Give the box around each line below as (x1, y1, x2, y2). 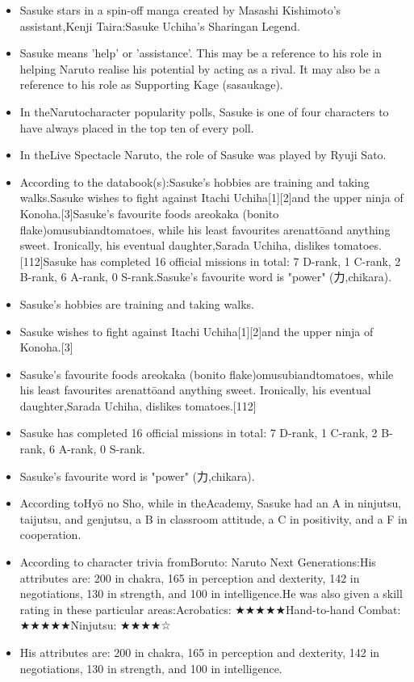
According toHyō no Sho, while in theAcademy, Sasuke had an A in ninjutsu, (19, 495, 402, 511)
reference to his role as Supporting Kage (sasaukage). (19, 76, 283, 93)
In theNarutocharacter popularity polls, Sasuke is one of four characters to (19, 103, 389, 120)
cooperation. (19, 526, 82, 543)
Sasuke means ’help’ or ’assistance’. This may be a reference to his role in (19, 44, 383, 61)
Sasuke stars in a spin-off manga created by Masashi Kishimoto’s (19, 2, 341, 18)
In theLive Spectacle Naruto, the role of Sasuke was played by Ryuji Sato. (19, 146, 387, 163)
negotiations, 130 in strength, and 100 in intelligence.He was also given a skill (19, 585, 403, 602)
